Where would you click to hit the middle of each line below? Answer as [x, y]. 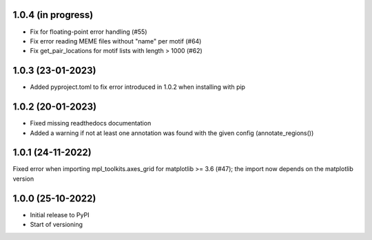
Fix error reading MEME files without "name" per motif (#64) [116, 41]
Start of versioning [56, 225]
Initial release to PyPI [60, 214]
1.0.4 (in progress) [53, 15]
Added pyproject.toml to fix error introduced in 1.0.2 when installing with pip [138, 87]
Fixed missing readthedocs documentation [91, 123]
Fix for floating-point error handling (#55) [89, 32]
